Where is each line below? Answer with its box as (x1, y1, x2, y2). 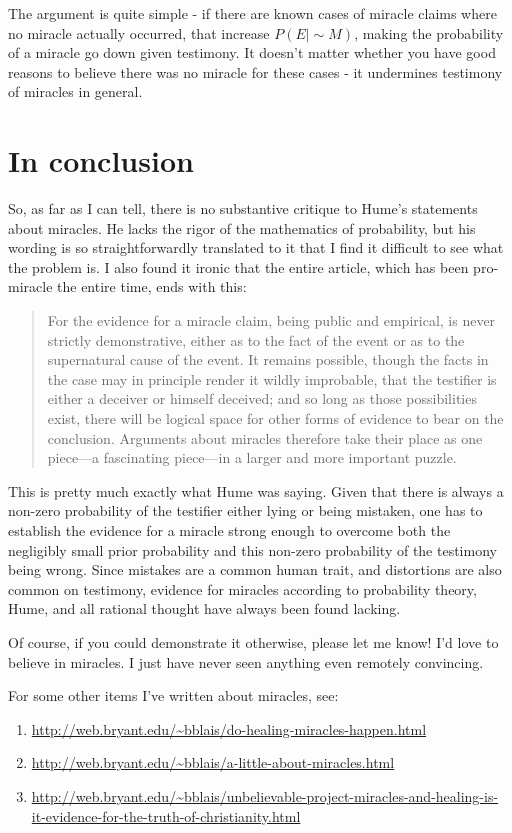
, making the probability (354, 22, 504, 43)
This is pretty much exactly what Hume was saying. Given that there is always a (8, 480, 504, 501)
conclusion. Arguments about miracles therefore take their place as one (47, 427, 483, 448)
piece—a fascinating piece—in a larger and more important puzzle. (47, 447, 457, 468)
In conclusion (8, 140, 194, 181)
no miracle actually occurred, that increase (8, 22, 270, 43)
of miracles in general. (8, 81, 143, 102)
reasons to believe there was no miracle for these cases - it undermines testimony (8, 61, 503, 82)
